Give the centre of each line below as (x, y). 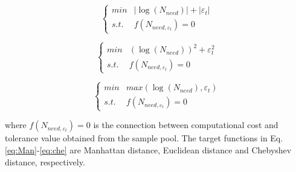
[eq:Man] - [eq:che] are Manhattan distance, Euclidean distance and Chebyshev (148, 149)
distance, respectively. (45, 161)
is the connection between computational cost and (186, 125)
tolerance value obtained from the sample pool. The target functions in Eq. (144, 138)
